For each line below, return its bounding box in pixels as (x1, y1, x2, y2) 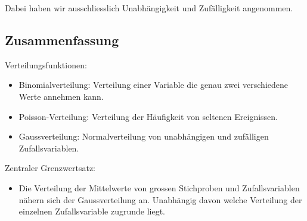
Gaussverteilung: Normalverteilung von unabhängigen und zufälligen (18, 130, 269, 143)
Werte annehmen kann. (18, 90, 104, 102)
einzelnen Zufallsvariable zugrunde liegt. (18, 205, 165, 217)
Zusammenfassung (5, 30, 119, 49)
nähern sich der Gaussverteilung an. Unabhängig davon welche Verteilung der (18, 193, 302, 206)
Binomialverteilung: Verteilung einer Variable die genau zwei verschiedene (18, 78, 288, 91)
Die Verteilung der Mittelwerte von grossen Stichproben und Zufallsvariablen (18, 181, 300, 194)
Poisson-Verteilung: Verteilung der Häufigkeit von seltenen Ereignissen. (18, 110, 278, 122)
